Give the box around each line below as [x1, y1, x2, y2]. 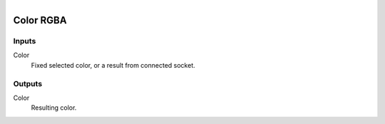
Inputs [13, 36, 36, 46]
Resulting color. [31, 103, 77, 112]
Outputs [13, 78, 43, 88]
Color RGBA [13, 14, 67, 26]
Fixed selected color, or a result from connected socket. [31, 61, 195, 69]
